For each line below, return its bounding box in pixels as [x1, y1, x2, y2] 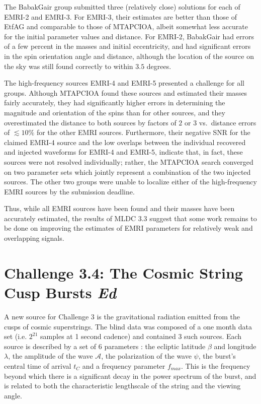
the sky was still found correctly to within [4, 60, 133, 71]
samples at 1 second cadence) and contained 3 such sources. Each [40, 331, 242, 342]
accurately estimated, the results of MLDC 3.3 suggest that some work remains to [4, 213, 257, 223]
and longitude [214, 341, 256, 351]
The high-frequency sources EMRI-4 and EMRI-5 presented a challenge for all [4, 78, 244, 88]
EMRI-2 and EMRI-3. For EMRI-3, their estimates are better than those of [4, 11, 237, 22]
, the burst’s [198, 351, 236, 361]
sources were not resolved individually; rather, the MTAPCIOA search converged [4, 156, 253, 167]
